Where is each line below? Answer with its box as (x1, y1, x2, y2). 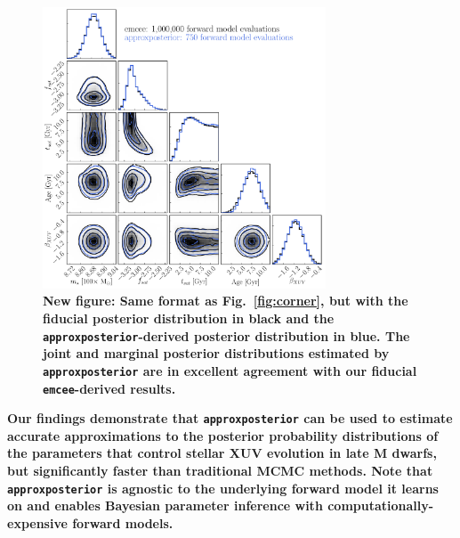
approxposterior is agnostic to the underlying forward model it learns (7, 478, 439, 497)
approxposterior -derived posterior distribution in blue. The (43, 326, 410, 345)
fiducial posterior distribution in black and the (43, 309, 335, 327)
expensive (7, 513, 68, 532)
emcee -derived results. (43, 379, 176, 397)
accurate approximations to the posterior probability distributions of (7, 426, 439, 444)
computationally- (327, 496, 434, 515)
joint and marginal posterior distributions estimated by (43, 344, 390, 363)
